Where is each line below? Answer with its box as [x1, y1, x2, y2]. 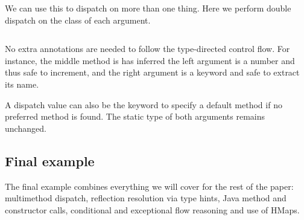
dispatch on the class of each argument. [5, 13, 151, 26]
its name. [5, 77, 39, 90]
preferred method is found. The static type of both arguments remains [5, 110, 265, 123]
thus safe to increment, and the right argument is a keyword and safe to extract [5, 66, 300, 79]
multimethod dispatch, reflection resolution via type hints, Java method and [5, 192, 287, 204]
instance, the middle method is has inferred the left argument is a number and [5, 54, 295, 66]
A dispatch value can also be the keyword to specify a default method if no [5, 98, 282, 111]
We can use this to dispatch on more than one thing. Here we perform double [5, 2, 291, 14]
